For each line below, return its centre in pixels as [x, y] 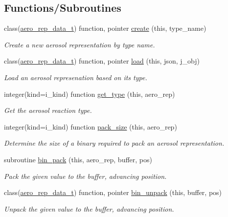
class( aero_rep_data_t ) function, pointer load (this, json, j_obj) [102, 61]
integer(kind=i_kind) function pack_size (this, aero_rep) [91, 126]
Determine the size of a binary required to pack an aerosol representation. [114, 143]
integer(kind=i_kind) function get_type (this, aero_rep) [90, 94]
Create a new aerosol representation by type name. [80, 44]
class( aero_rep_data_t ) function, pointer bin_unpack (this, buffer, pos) [113, 192]
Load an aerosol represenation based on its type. [76, 77]
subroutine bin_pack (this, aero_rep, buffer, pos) [78, 159]
